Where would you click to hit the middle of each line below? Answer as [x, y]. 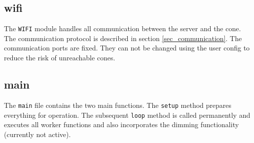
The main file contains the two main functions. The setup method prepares [118, 105]
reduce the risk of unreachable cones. [60, 58]
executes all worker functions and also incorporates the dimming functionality [122, 124]
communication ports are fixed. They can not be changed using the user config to [127, 48]
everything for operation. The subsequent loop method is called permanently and [127, 115]
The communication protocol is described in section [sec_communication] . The [123, 38]
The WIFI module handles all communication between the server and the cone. [123, 28]
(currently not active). [37, 134]
